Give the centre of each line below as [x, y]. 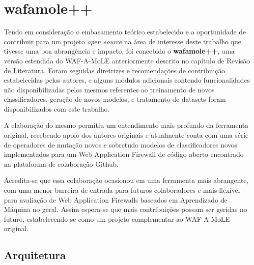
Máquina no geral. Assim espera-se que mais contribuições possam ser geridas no [126, 209]
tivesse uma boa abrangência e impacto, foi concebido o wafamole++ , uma [119, 51]
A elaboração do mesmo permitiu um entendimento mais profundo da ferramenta [126, 125]
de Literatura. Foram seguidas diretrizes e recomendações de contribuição [114, 70]
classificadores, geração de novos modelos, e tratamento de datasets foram [115, 99]
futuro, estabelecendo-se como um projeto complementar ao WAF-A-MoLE [117, 219]
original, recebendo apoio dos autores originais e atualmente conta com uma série [126, 135]
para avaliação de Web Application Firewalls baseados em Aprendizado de [116, 199]
